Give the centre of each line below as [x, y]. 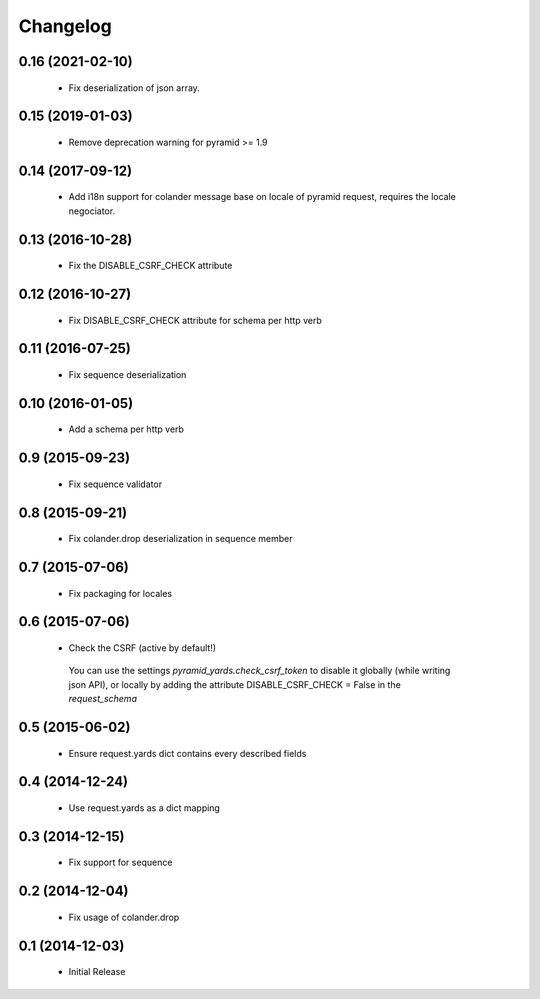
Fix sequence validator [115, 484]
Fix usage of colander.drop [124, 917]
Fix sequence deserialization [127, 374]
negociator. [91, 211]
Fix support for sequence [120, 862]
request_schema [102, 699]
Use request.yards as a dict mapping [144, 808]
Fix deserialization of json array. [134, 87]
